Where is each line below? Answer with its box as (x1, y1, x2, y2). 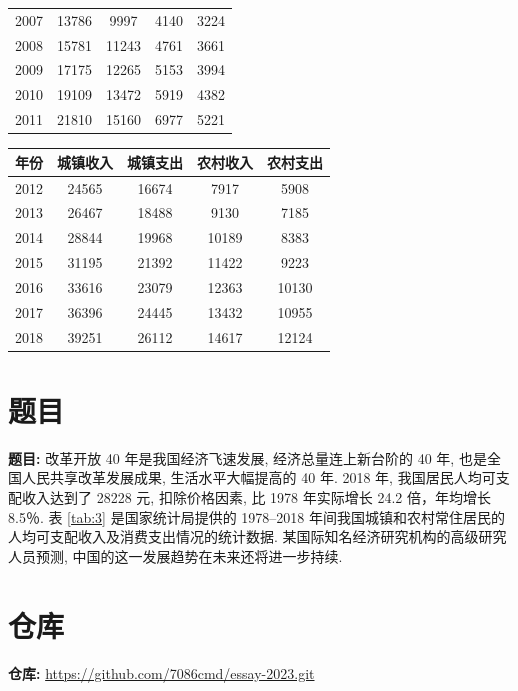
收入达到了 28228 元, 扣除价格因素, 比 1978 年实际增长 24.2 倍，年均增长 (21, 487, 491, 508)
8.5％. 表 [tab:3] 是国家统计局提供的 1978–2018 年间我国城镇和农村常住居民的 (8, 506, 505, 527)
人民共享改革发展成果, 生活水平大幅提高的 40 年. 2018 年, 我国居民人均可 (21, 467, 496, 488)
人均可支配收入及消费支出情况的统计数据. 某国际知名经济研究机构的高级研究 (8, 526, 507, 547)
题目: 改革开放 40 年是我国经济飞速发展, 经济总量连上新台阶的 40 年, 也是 (8, 447, 487, 468)
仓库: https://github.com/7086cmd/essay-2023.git (8, 662, 315, 683)
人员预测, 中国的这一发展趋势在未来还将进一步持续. (8, 545, 343, 566)
